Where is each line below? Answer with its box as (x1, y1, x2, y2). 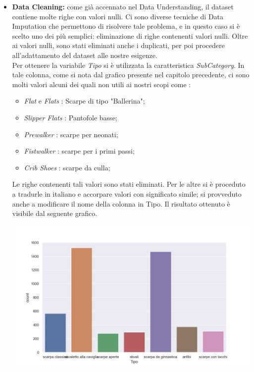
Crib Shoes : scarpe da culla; (24, 162, 110, 172)
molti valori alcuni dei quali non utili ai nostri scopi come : (12, 79, 191, 89)
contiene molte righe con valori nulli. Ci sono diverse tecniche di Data (12, 11, 224, 21)
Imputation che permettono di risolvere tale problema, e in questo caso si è (12, 21, 240, 31)
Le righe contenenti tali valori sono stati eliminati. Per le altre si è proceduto (12, 179, 246, 189)
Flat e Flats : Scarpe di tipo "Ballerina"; (24, 96, 145, 106)
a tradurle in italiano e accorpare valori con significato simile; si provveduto (12, 188, 242, 199)
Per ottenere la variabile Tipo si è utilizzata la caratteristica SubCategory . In (12, 59, 245, 70)
